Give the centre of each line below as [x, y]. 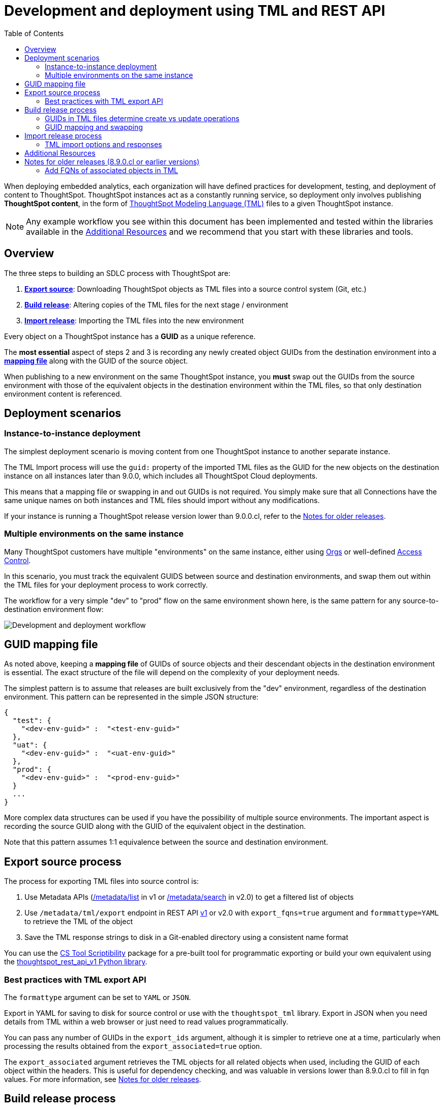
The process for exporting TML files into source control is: [101, 881]
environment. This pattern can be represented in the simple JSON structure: [131, 697]
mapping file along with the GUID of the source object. [96, 361]
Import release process [63, 135]
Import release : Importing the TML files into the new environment [134, 320]
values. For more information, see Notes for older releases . [103, 1079]
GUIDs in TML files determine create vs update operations [142, 118]
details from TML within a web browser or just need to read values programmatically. [146, 1022]
